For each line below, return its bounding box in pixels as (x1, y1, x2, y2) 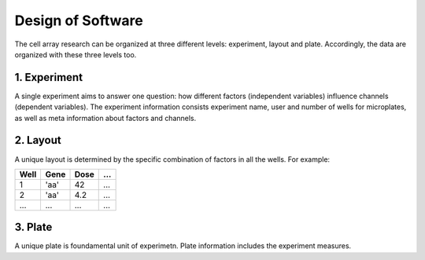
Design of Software (14, 12, 143, 29)
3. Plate (14, 221, 53, 234)
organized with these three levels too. (14, 49, 137, 59)
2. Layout (14, 134, 62, 147)
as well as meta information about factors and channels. (14, 113, 197, 123)
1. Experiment (14, 71, 83, 84)
